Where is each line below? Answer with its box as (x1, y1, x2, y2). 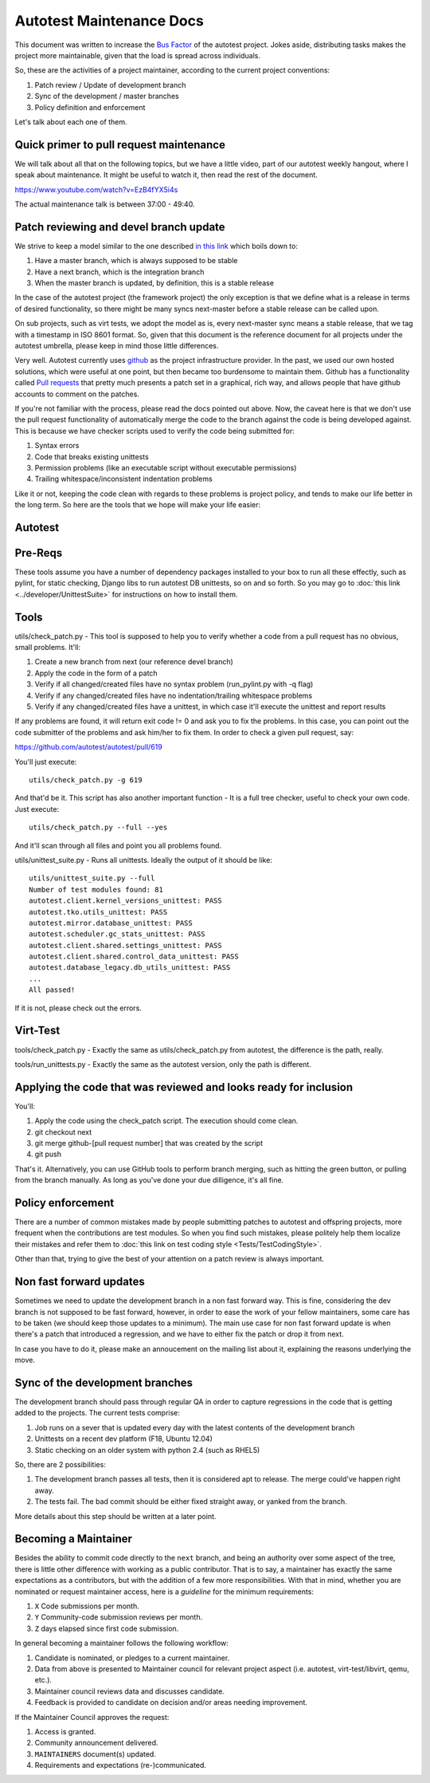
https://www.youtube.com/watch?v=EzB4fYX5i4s (14, 184, 178, 195)
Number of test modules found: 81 (29, 885, 163, 894)
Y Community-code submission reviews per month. (34, 1612, 203, 1622)
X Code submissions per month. (34, 1601, 139, 1611)
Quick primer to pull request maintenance (14, 138, 226, 152)
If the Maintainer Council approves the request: (14, 1712, 170, 1722)
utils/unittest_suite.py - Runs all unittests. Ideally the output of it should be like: (14, 855, 272, 864)
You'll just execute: (14, 757, 77, 766)
